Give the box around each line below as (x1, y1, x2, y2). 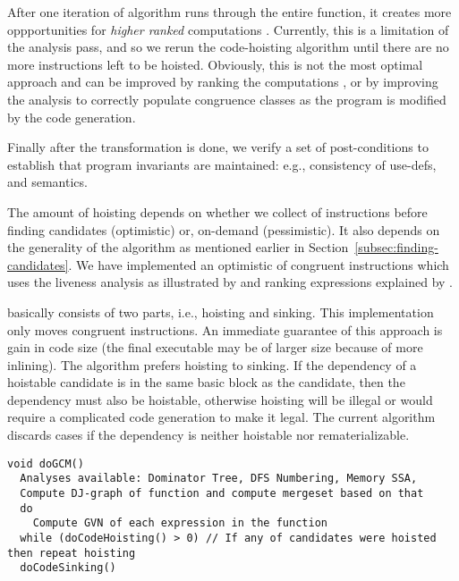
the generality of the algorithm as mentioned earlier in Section (7, 238, 349, 257)
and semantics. (7, 173, 88, 191)
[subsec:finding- (354, 238, 438, 257)
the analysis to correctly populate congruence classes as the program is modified (7, 89, 446, 108)
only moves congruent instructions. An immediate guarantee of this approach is (7, 320, 443, 339)
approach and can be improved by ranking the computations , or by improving (7, 72, 438, 91)
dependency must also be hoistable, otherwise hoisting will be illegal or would (7, 390, 433, 408)
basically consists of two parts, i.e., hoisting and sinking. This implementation (7, 302, 434, 321)
